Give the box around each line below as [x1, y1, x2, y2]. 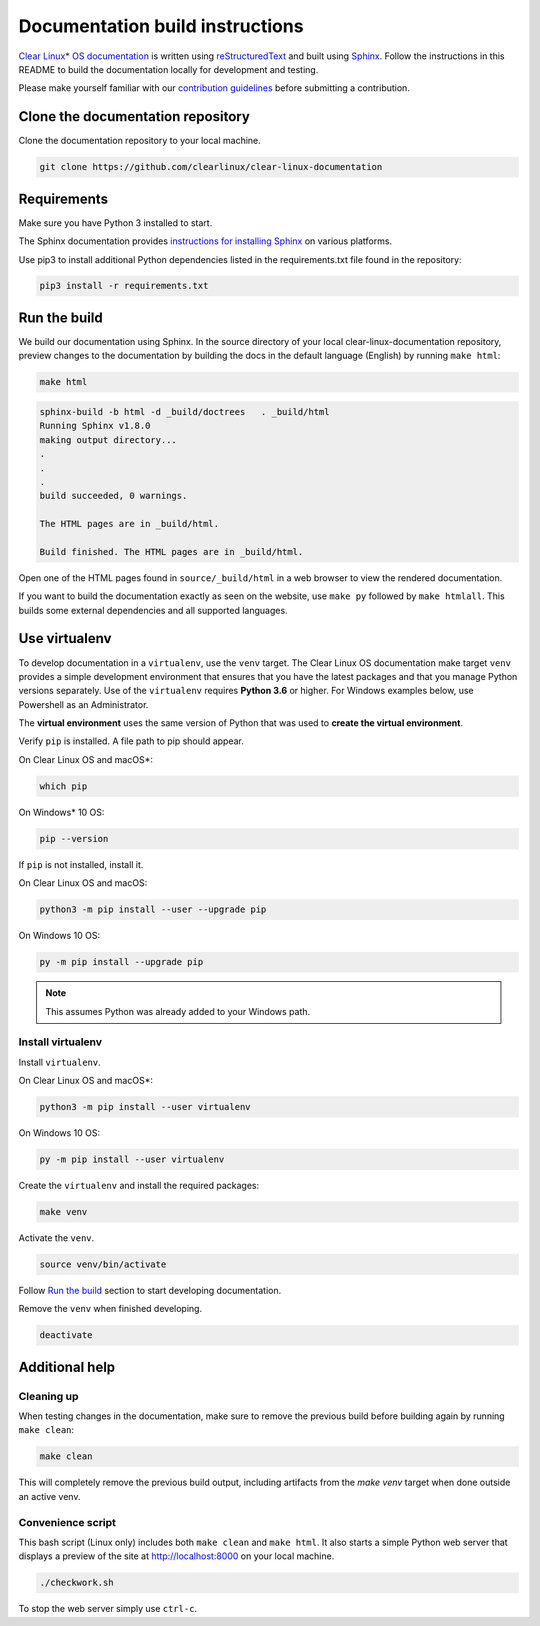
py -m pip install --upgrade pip [39, 956, 204, 968]
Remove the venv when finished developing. [18, 1303, 203, 1315]
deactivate [39, 1330, 93, 1341]
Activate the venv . [18, 1231, 95, 1244]
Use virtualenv [18, 630, 112, 647]
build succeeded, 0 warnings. [39, 490, 188, 502]
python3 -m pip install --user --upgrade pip [39, 904, 267, 915]
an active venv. [18, 1490, 81, 1502]
